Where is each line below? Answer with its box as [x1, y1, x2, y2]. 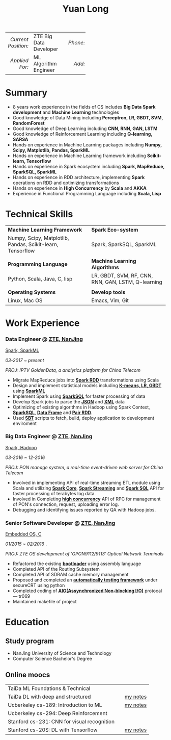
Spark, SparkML [5, 347, 39, 353]
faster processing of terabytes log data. [12, 490, 96, 496]
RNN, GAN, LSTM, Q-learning [91, 278, 163, 286]
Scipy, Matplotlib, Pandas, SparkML [12, 147, 90, 154]
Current [10, 36, 29, 43]
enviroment [12, 420, 37, 426]
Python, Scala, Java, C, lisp [8, 275, 73, 283]
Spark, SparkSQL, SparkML [91, 241, 157, 248]
